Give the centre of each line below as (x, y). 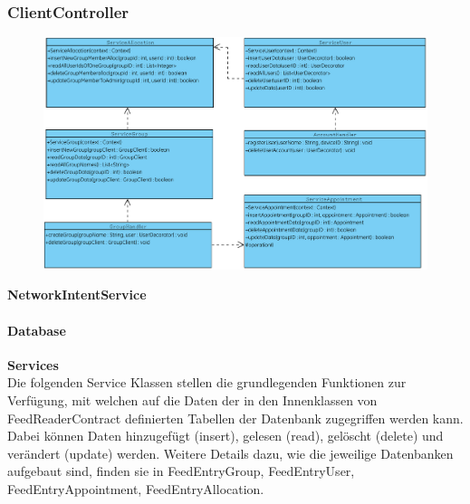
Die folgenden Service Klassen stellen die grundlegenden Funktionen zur (207, 382)
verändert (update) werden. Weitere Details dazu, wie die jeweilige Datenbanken (230, 453)
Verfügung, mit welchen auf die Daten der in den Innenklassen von (192, 399)
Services (33, 364)
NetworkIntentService (77, 295)
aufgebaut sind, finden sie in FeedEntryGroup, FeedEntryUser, (181, 471)
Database (37, 330)
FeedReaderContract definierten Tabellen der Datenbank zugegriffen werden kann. (235, 418)
